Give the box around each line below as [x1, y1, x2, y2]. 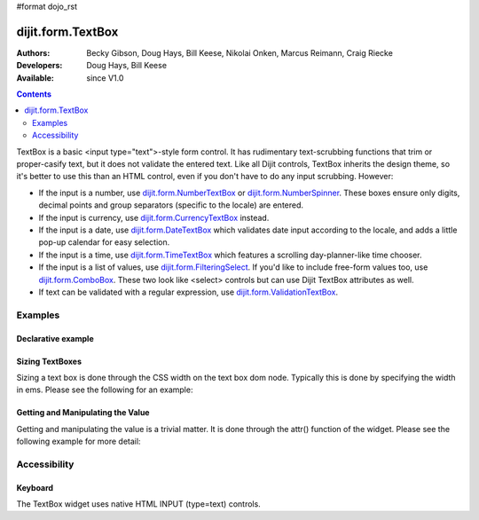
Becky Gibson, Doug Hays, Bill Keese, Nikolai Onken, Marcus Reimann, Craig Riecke [86, 47, 394, 58]
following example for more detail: [16, 436, 141, 447]
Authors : [16, 47, 51, 58]
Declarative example [16, 333, 94, 343]
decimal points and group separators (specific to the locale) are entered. [38, 200, 304, 210]
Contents [16, 89, 52, 99]
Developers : [16, 60, 63, 71]
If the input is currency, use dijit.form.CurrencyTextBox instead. [38, 212, 270, 223]
